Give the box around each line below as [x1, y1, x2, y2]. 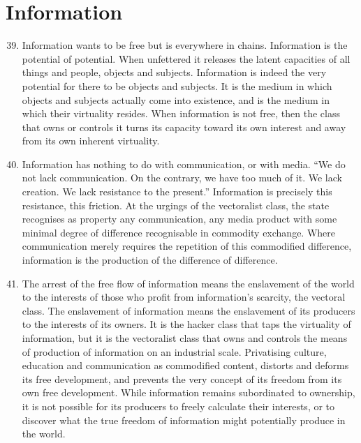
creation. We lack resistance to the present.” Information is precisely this [22, 184, 332, 199]
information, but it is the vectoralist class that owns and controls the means [22, 331, 348, 345]
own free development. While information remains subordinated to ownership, [22, 385, 355, 400]
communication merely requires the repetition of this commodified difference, [22, 239, 352, 253]
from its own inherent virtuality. [22, 133, 160, 148]
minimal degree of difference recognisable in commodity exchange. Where [22, 225, 335, 239]
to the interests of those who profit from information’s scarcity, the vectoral [22, 290, 346, 304]
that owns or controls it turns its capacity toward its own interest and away [22, 119, 346, 134]
